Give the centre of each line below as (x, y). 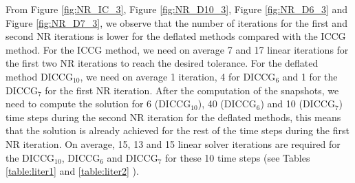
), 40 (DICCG (227, 104)
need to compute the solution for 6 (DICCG (98, 104)
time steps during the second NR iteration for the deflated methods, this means (173, 117)
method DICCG (39, 76)
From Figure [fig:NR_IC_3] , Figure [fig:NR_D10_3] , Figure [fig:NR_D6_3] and (177, 9)
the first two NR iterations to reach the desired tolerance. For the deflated (162, 63)
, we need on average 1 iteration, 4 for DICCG (178, 76)
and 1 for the (310, 76)
